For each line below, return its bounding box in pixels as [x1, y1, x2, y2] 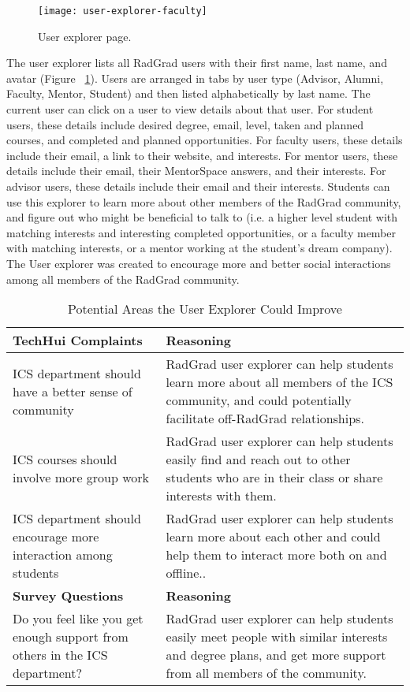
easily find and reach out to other [166, 450, 351, 469]
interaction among [13, 545, 113, 564]
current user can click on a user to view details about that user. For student [6, 101, 374, 117]
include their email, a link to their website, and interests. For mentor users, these [6, 147, 398, 163]
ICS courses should [13, 450, 117, 469]
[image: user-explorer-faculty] [38, 6, 207, 17]
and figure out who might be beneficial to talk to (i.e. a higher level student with [6, 209, 398, 225]
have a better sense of [13, 381, 132, 400]
